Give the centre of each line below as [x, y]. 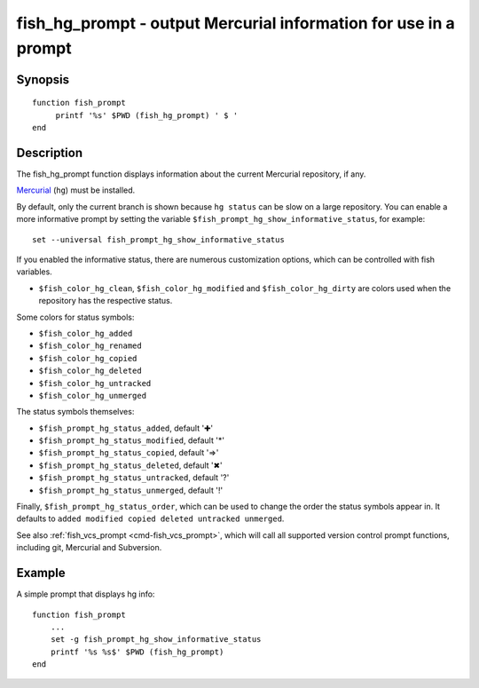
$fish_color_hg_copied [88, 358]
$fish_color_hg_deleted [90, 371]
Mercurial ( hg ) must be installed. [76, 190]
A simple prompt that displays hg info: [86, 594]
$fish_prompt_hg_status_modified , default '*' [132, 440]
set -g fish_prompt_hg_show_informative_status [156, 640]
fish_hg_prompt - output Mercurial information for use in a [236, 23]
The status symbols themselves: [75, 412]
